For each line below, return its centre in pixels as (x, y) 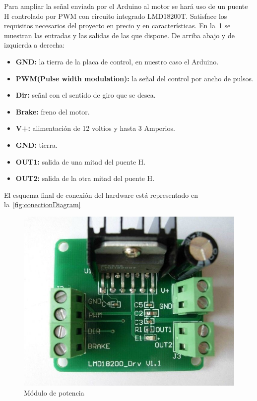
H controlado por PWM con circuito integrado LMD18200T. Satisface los (116, 16)
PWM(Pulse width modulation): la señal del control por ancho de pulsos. (135, 78)
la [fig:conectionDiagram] (42, 204)
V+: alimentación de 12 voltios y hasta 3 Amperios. (95, 128)
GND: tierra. (36, 144)
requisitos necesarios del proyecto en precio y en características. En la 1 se (117, 26)
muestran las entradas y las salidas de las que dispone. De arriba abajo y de (119, 35)
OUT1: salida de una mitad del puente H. (81, 161)
